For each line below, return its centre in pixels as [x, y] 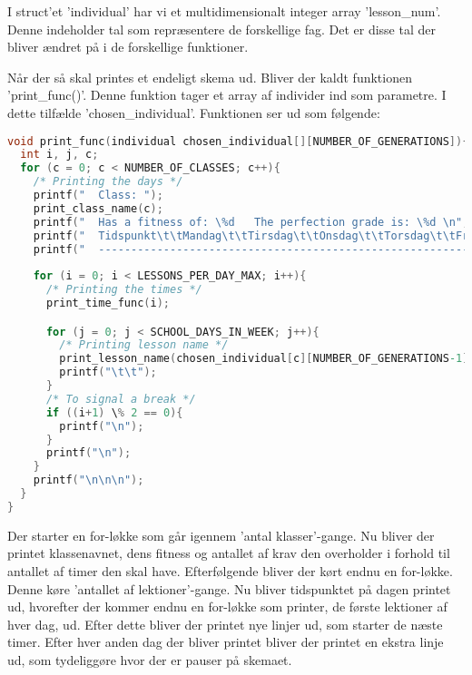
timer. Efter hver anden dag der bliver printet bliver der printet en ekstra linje [226, 642]
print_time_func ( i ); [108, 303]
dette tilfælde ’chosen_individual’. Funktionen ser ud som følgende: [194, 112]
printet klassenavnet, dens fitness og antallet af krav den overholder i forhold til [229, 553]
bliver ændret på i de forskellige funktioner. [128, 47]
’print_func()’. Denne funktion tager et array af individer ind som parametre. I [227, 95]
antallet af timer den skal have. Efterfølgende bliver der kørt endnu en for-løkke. [230, 571]
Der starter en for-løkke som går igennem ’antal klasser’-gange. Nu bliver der [221, 535]
